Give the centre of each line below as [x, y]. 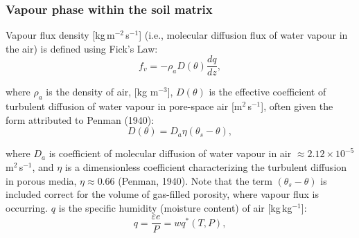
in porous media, [41, 180]
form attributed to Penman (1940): [80, 119]
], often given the [297, 106]
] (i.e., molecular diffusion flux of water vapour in [243, 35]
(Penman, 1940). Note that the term [195, 180]
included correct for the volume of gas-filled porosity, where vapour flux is [162, 194]
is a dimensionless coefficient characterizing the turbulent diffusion [206, 167]
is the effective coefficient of [268, 92]
